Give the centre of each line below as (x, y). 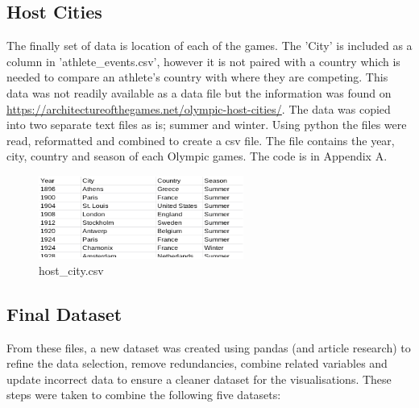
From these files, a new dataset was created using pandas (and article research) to (209, 347)
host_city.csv (71, 270)
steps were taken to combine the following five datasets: (144, 395)
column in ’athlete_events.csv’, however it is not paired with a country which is (203, 61)
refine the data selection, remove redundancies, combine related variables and (197, 363)
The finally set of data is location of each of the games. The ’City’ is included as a (209, 46)
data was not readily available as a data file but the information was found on (199, 92)
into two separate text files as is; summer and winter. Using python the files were (207, 125)
